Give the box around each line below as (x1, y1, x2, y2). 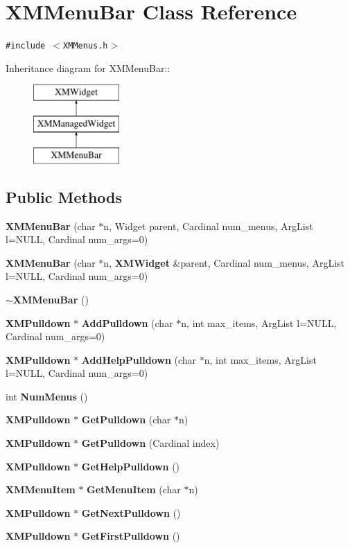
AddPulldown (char (81, 315, 173, 330)
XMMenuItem (6, 482, 76, 497)
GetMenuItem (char (87, 482, 181, 497)
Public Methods (6, 186, 123, 207)
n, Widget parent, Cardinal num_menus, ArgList (103, 218, 313, 233)
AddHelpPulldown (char (81, 352, 197, 366)
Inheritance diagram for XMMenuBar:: (6, 60, 170, 75)
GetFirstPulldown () (81, 529, 180, 543)
